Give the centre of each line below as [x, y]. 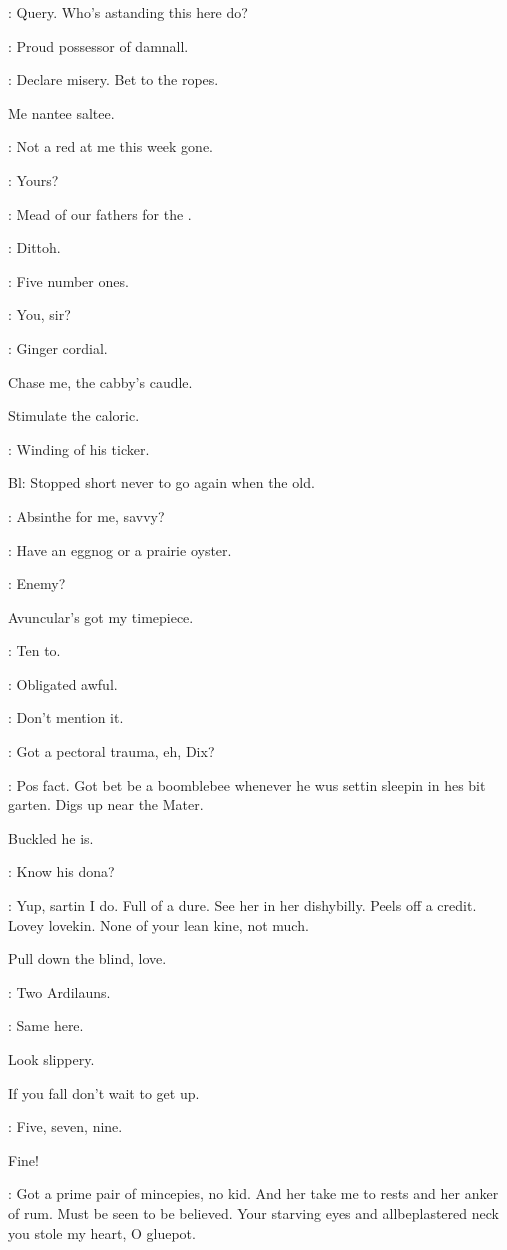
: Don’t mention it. [66, 717]
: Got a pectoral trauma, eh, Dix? [111, 751]
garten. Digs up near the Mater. [106, 804]
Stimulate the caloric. [74, 415]
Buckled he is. [51, 837]
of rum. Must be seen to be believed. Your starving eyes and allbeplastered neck [253, 1212]
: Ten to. [34, 650]
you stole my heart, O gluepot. [102, 1232]
